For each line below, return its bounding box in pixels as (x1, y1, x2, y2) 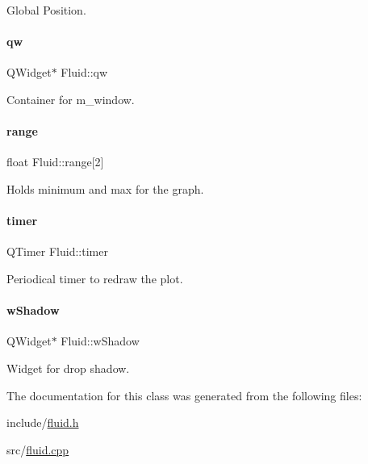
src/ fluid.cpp (6, 441, 69, 458)
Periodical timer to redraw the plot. (6, 270, 183, 286)
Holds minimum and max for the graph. (6, 180, 204, 197)
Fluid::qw (61, 64, 108, 81)
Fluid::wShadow (61, 332, 140, 349)
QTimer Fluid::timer (6, 243, 108, 260)
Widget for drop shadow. (6, 359, 130, 376)
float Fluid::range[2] (6, 153, 104, 170)
